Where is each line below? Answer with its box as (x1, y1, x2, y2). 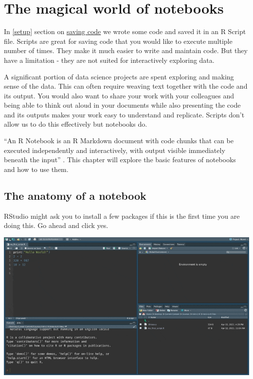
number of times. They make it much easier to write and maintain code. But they (4, 45, 248, 56)
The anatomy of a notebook (4, 188, 146, 203)
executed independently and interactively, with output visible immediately (4, 145, 225, 155)
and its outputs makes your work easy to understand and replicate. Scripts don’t (4, 109, 245, 119)
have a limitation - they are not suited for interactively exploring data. (4, 55, 215, 65)
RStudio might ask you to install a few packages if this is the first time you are (4, 210, 240, 221)
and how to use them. (4, 164, 69, 174)
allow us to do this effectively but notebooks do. (4, 119, 147, 129)
